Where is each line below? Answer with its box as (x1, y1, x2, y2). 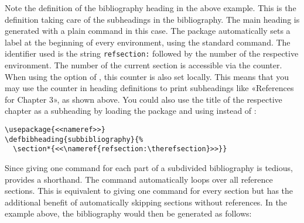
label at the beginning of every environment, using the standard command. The (5, 36, 291, 48)
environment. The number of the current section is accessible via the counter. (5, 59, 282, 71)
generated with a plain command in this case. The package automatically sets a (5, 25, 291, 37)
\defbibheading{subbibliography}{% (5, 135, 144, 144)
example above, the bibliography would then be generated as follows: (5, 207, 252, 219)
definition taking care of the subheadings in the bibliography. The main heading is (5, 13, 300, 25)
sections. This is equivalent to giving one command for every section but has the (5, 184, 293, 197)
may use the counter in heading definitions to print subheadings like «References (5, 82, 294, 94)
